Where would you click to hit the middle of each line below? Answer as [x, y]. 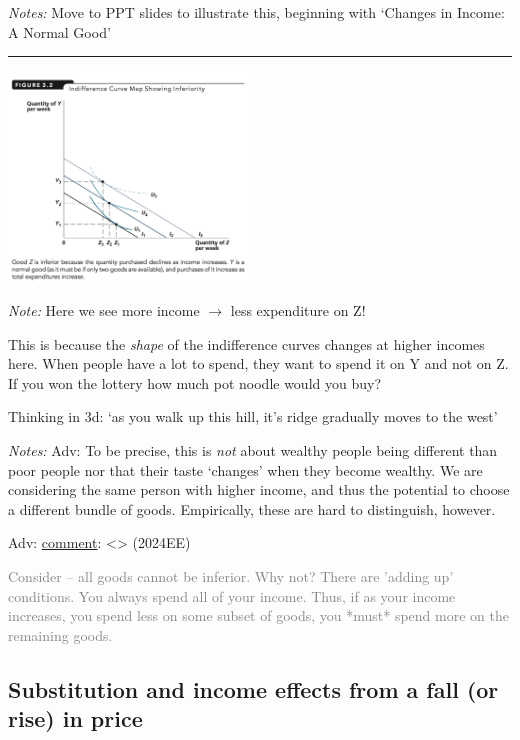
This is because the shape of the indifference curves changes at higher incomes [246, 343]
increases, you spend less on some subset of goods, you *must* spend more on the [258, 615]
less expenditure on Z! [298, 309]
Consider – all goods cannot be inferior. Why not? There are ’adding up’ [231, 575]
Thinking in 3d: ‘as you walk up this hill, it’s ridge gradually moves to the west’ [253, 416]
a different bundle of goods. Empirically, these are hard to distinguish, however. [252, 508]
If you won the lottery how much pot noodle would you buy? [195, 382]
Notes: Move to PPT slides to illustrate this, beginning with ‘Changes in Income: [256, 12]
